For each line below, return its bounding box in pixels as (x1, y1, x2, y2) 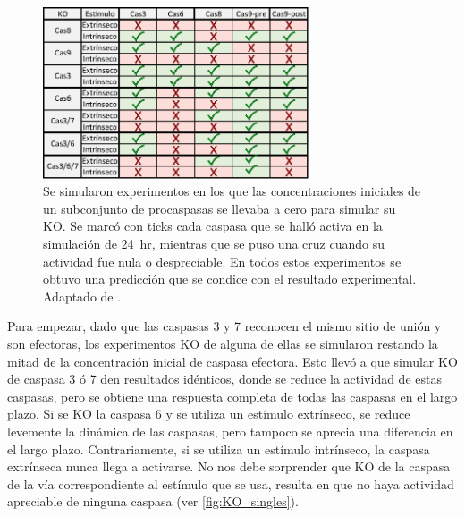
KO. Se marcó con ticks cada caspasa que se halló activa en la (43, 216, 383, 235)
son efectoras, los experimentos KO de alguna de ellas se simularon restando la (7, 335, 438, 353)
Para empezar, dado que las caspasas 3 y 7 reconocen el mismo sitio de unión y (7, 317, 442, 335)
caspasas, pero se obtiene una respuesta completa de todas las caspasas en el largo (7, 386, 458, 405)
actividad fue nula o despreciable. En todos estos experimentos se (43, 251, 402, 270)
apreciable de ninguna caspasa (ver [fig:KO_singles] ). (7, 492, 299, 511)
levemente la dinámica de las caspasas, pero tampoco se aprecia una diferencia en (7, 422, 453, 441)
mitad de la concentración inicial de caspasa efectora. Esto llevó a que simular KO (7, 352, 458, 370)
